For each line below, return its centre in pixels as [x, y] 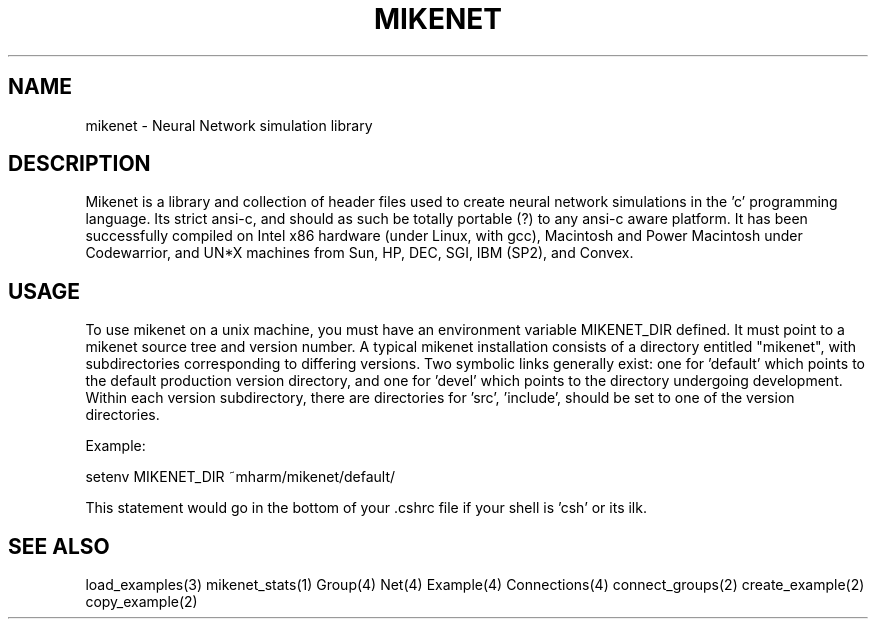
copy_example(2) [141, 602]
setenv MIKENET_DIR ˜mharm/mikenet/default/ [240, 477]
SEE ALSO [59, 546]
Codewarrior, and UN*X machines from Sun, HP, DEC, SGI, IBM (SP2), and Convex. [359, 253]
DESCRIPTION [79, 164]
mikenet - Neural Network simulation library [229, 125]
